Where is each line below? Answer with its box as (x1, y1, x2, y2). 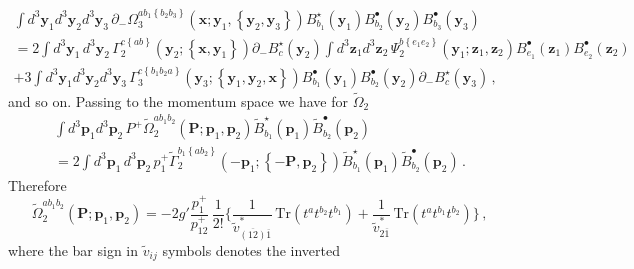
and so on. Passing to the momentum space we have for (8, 90, 348, 111)
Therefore (8, 174, 67, 195)
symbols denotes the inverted (162, 239, 340, 260)
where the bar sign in (8, 239, 139, 260)
